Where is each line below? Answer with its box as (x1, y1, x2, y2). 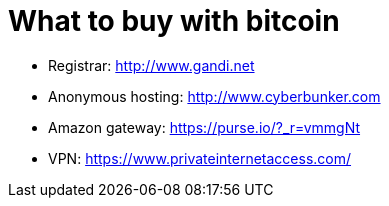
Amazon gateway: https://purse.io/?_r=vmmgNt (48, 118, 361, 136)
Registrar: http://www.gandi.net (48, 56, 255, 74)
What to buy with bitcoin (8, 4, 340, 38)
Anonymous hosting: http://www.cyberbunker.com (48, 87, 381, 105)
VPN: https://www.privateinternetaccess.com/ (48, 149, 352, 167)
